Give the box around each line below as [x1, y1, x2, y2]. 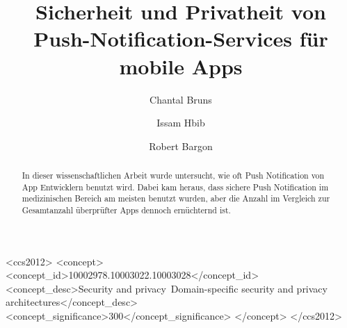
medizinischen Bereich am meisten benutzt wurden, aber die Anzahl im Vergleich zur [22, 192, 330, 204]
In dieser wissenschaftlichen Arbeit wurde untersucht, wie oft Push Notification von [22, 170, 325, 181]
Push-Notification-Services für [33, 24, 328, 53]
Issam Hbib [156, 115, 205, 130]
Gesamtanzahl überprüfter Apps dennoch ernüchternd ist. [22, 204, 231, 216]
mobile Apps [119, 51, 243, 80]
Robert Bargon [149, 138, 213, 153]
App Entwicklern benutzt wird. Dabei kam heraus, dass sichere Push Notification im [22, 181, 329, 192]
